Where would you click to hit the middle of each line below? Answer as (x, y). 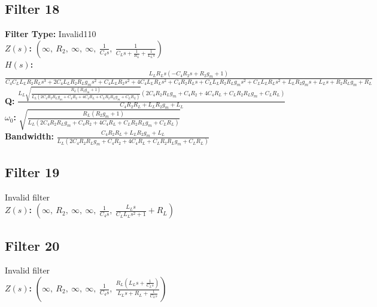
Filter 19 (32, 171)
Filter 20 (32, 245)
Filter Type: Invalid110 (51, 34)
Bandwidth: (29, 136)
